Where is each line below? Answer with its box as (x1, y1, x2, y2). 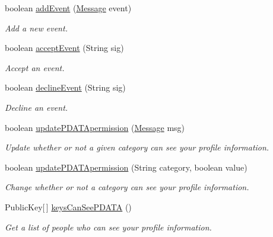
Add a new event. (5, 21, 68, 34)
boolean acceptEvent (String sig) (5, 41, 124, 54)
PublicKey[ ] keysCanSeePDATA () (5, 200, 132, 213)
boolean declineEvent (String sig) (5, 81, 126, 94)
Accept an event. (5, 61, 65, 73)
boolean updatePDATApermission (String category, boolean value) (5, 161, 247, 173)
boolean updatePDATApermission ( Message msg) (5, 121, 185, 133)
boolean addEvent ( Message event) (5, 2, 132, 14)
